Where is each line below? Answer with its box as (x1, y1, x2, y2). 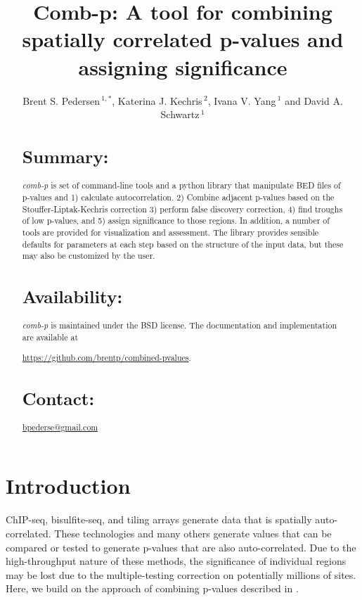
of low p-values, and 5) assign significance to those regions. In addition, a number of (22, 215, 330, 226)
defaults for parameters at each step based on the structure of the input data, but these (22, 238, 344, 250)
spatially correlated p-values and (22, 25, 344, 53)
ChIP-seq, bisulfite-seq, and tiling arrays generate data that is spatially (6, 512, 312, 527)
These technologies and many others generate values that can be (54, 526, 332, 541)
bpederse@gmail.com (22, 421, 98, 433)
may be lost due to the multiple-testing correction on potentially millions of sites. (6, 567, 356, 582)
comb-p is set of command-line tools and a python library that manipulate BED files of (22, 179, 341, 191)
